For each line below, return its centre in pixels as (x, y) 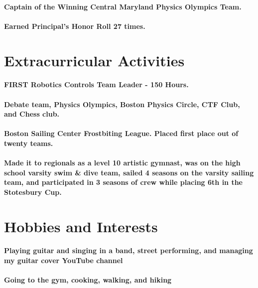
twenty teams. (29, 143)
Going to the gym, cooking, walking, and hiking (88, 280)
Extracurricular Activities (94, 60)
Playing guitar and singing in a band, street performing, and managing (129, 250)
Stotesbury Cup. (33, 192)
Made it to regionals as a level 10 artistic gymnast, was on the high (122, 163)
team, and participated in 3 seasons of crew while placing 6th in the (123, 182)
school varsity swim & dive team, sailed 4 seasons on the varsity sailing (129, 172)
